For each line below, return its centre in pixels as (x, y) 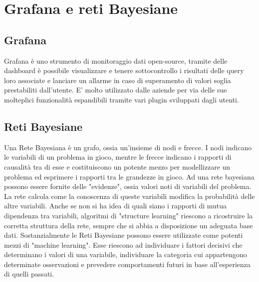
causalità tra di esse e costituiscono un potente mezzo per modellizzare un (117, 166)
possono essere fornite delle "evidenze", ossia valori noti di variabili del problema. (128, 186)
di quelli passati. (29, 274)
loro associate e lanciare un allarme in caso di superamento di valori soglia (118, 80)
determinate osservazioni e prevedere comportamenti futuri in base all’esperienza (128, 264)
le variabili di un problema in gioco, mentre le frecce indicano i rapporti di (118, 157)
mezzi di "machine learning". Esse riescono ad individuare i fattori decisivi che (123, 244)
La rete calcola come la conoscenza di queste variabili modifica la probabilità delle (129, 196)
